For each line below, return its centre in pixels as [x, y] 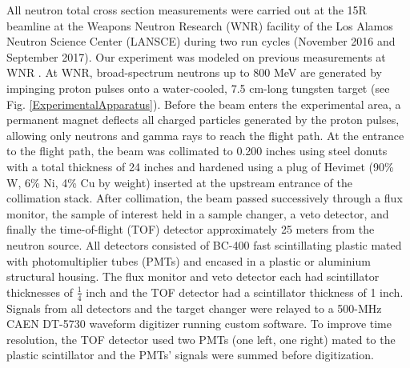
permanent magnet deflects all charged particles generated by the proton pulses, [203, 120]
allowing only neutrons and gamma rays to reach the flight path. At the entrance [205, 135]
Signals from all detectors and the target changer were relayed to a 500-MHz [194, 308]
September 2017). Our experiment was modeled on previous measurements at [196, 56]
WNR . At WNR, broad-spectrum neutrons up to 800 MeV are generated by [194, 72]
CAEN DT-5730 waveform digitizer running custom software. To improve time [199, 324]
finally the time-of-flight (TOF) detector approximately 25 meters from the [191, 229]
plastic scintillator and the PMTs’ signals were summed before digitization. [190, 355]
